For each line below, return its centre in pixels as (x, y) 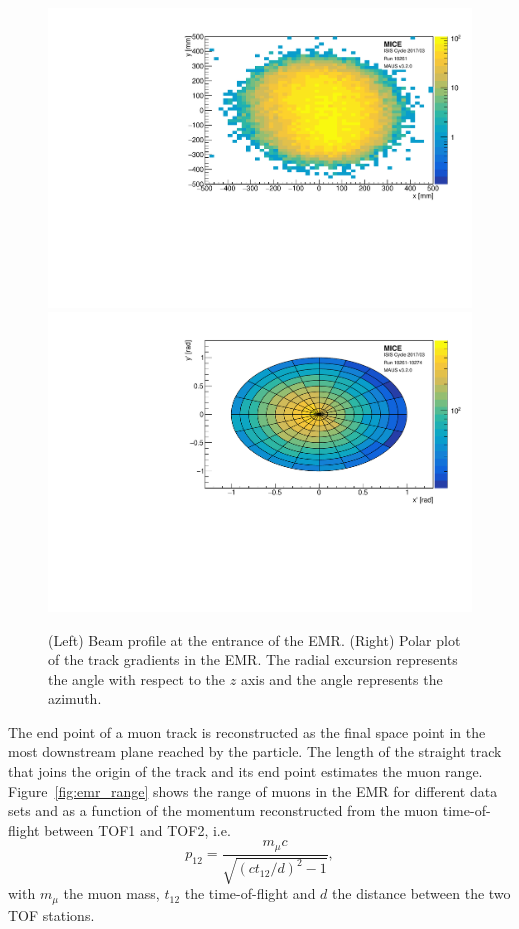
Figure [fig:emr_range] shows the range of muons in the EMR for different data (253, 790)
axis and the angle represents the (341, 678)
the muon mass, (111, 893)
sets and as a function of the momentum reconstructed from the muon (223, 810)
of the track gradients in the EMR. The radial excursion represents (253, 659)
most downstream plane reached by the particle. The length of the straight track (255, 751)
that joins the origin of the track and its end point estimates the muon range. (245, 771)
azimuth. (75, 698)
